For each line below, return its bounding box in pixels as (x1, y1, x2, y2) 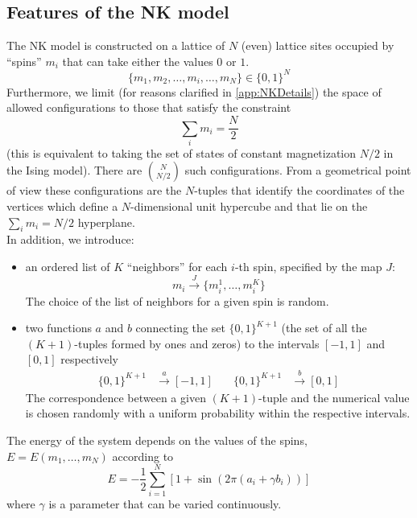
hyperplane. (77, 213, 135, 230)
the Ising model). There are (6, 162, 142, 179)
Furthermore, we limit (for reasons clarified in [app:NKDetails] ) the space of (6, 83, 382, 100)
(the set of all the (281, 319, 367, 336)
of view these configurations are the (6, 182, 182, 199)
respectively (60, 351, 119, 368)
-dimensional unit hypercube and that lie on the (130, 198, 368, 215)
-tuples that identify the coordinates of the (194, 182, 405, 199)
